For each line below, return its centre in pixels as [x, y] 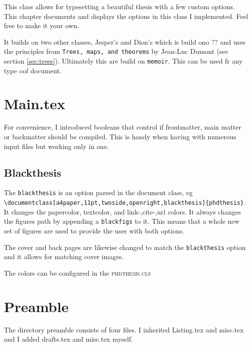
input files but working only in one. [56, 146]
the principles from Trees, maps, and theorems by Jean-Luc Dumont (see [116, 51]
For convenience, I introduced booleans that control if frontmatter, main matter [123, 127]
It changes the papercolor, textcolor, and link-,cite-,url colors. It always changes [123, 211]
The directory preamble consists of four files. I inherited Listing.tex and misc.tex [124, 329]
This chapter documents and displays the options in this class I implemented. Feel [126, 16]
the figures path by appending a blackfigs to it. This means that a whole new [122, 221]
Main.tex [35, 104]
